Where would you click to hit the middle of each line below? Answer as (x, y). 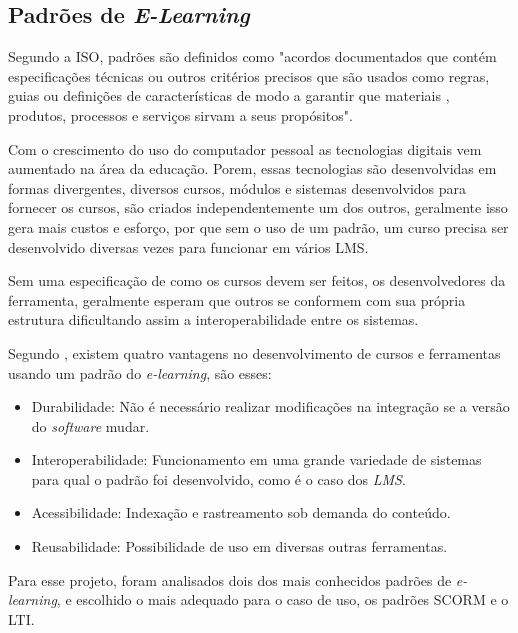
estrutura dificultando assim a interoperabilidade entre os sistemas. (213, 319)
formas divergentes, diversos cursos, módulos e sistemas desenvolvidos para (237, 187)
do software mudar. (90, 425)
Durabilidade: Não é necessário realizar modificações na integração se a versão (270, 406)
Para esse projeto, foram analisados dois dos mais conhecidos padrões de (230, 579)
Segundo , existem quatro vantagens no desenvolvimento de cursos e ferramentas (254, 352)
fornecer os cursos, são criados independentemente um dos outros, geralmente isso (258, 207)
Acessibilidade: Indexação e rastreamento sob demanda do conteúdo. (241, 512)
